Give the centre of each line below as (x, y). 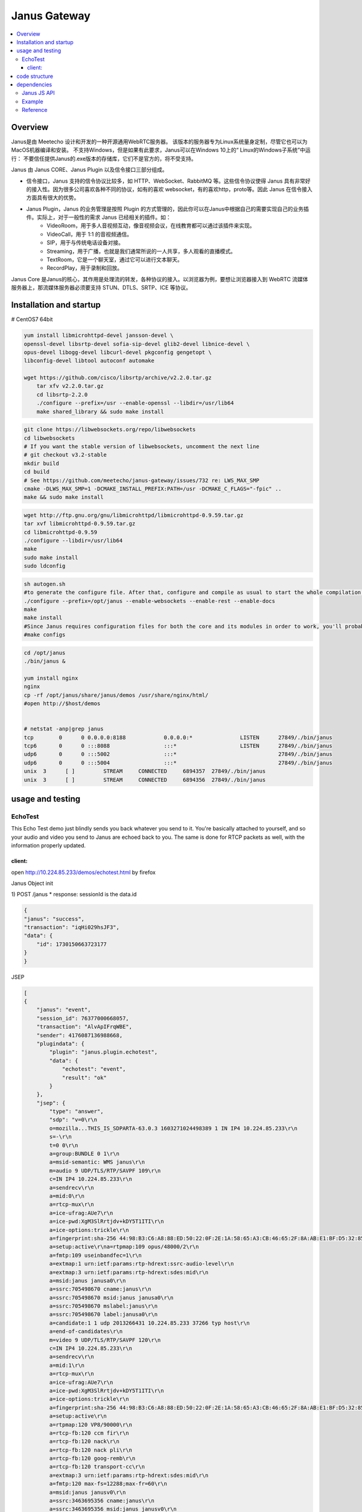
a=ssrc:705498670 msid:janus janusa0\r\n (111, 1298)
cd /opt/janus (45, 653)
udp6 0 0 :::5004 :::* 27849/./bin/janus (178, 763)
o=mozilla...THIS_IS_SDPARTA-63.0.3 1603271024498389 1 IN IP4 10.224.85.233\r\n (173, 1128)
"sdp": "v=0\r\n (73, 1120)
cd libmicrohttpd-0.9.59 (61, 532)
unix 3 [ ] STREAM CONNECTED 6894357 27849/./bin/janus (145, 771)
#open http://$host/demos (62, 704)
